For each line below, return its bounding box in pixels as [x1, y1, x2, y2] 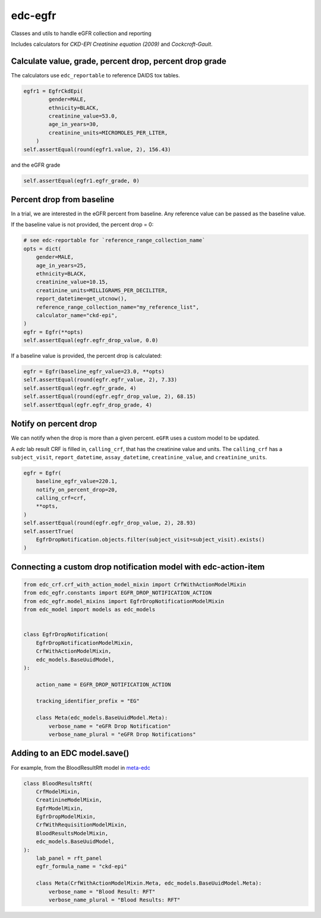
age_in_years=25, [36, 262, 87, 269]
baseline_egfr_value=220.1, [36, 478, 118, 485]
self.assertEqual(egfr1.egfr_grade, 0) [23, 177, 140, 184]
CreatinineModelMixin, [36, 797, 102, 803]
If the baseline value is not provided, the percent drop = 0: [11, 221, 154, 228]
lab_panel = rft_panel [36, 855, 102, 862]
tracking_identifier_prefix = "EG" [36, 698, 140, 704]
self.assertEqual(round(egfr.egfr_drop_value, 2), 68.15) [23, 393, 196, 400]
